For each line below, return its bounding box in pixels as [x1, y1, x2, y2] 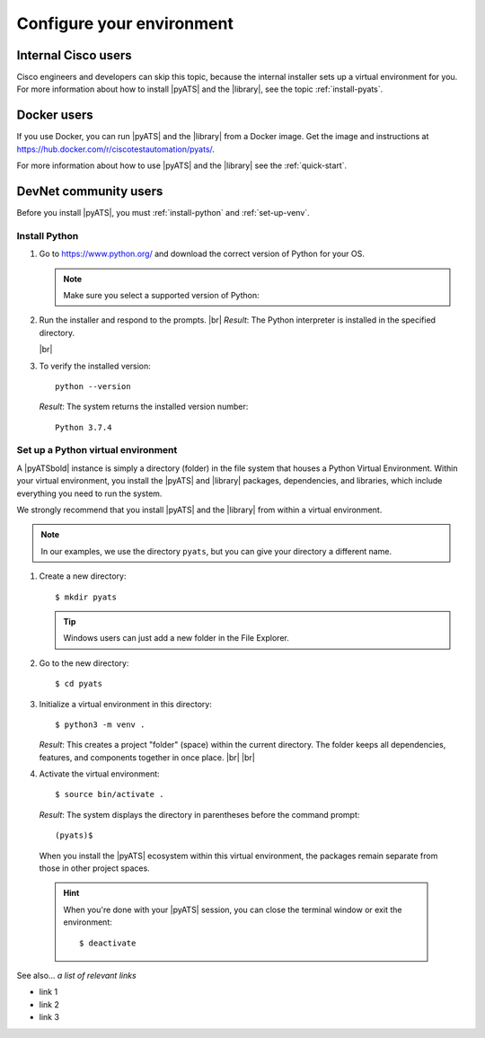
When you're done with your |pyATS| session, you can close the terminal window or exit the [63, 904, 402, 915]
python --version [55, 381, 131, 391]
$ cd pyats [55, 679, 103, 689]
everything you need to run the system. [16, 488, 163, 499]
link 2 [39, 998, 60, 1010]
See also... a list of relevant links [16, 971, 137, 980]
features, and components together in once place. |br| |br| [39, 751, 255, 763]
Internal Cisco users [16, 48, 132, 63]
